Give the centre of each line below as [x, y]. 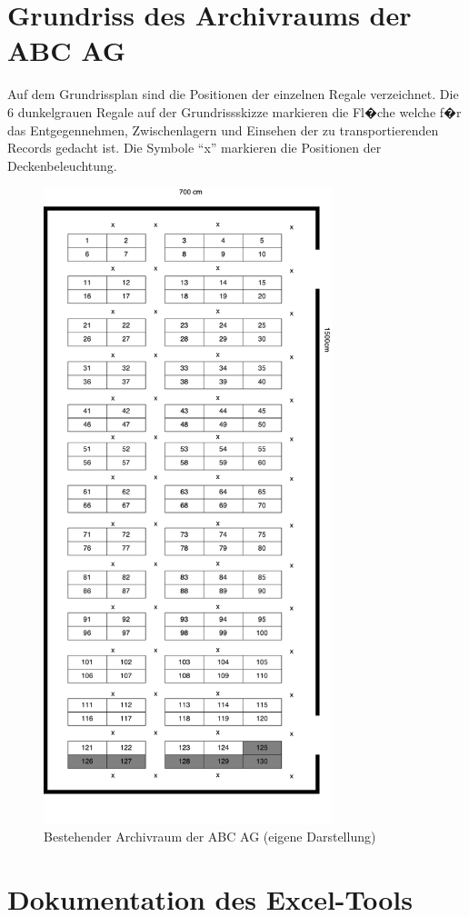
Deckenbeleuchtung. [62, 165]
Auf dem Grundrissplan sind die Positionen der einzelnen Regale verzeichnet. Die [233, 94]
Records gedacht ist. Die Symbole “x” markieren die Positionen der [195, 148]
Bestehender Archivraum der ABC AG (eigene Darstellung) [210, 837]
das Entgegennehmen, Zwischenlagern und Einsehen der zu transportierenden [223, 130]
